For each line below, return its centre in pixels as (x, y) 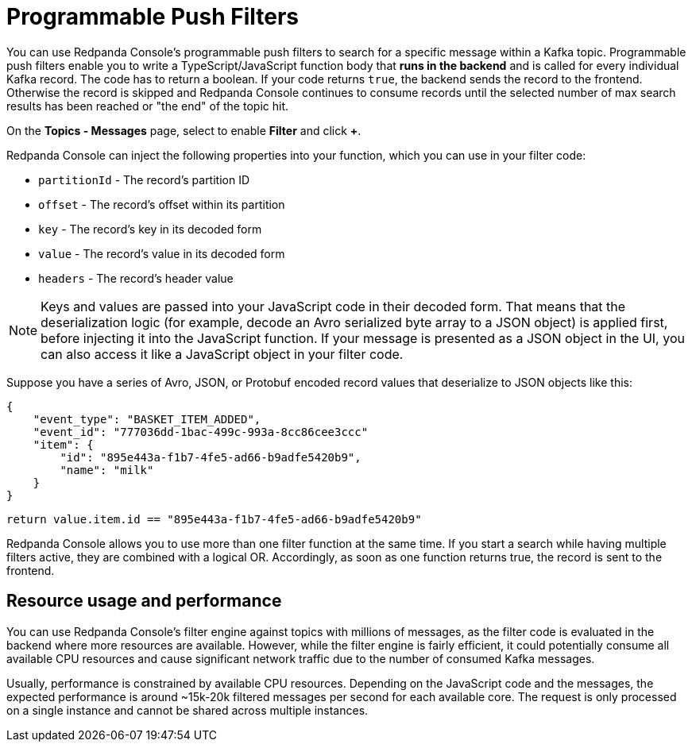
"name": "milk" (107, 470)
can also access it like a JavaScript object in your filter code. (222, 354)
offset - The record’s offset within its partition (162, 204)
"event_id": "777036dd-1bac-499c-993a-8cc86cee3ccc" (201, 432)
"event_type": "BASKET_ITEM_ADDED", (147, 419)
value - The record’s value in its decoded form (162, 253)
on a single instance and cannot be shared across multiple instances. (187, 710)
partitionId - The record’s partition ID (144, 179)
